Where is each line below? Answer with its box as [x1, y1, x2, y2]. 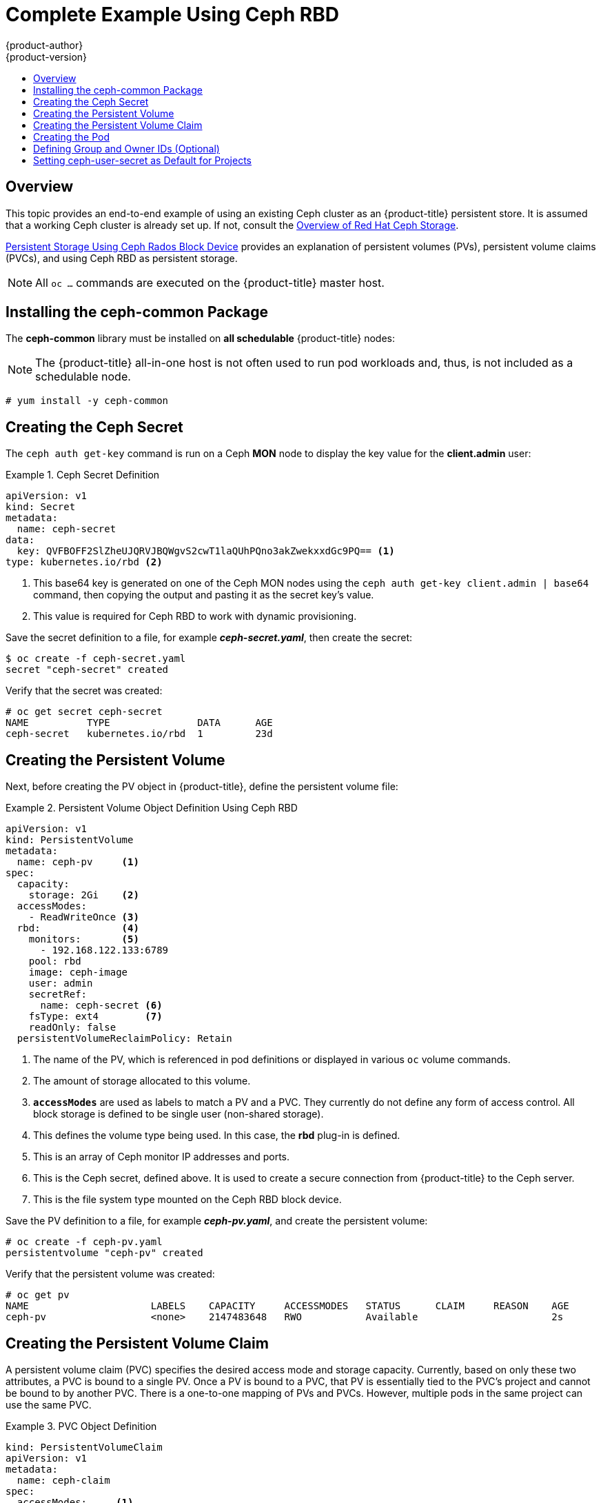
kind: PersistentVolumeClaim [6, 1441, 163, 1453]
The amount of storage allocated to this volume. [33, 1075, 251, 1087]
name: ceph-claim [17, 1474, 110, 1486]
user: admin [28, 978, 93, 989]
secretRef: [28, 989, 88, 1000]
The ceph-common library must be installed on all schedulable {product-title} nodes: [6, 332, 396, 345]
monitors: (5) [28, 934, 139, 945]
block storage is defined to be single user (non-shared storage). [33, 1108, 324, 1120]
